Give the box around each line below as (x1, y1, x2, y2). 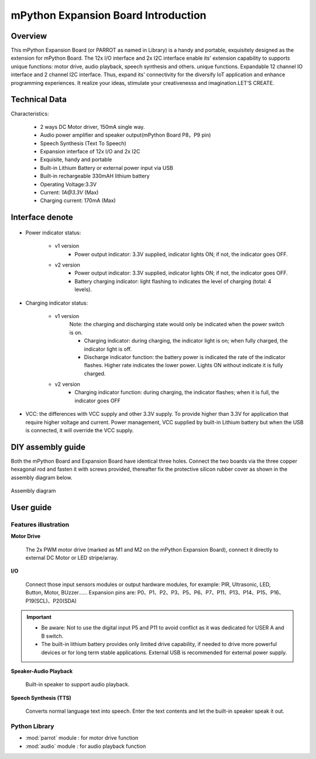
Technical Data (11, 94, 67, 105)
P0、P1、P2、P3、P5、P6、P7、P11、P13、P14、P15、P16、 (137, 589, 284, 596)
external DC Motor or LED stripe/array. (25, 554, 118, 562)
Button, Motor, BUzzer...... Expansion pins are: (25, 589, 136, 596)
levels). (74, 286, 92, 293)
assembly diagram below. (11, 474, 73, 481)
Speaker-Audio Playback (11, 668, 73, 675)
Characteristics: (11, 110, 49, 117)
